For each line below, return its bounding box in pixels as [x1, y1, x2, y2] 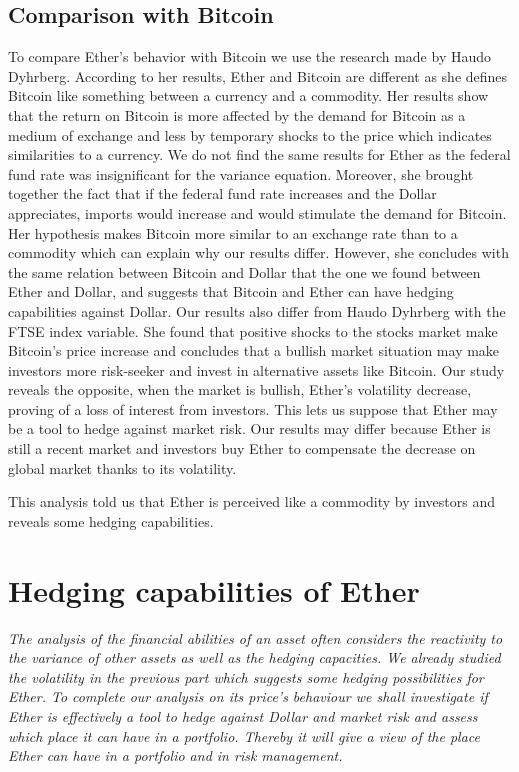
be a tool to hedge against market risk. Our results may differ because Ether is [8, 418, 491, 439]
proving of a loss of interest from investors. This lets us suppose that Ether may [8, 398, 498, 419]
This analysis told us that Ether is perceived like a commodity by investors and [8, 491, 495, 512]
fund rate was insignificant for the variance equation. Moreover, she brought [8, 163, 474, 184]
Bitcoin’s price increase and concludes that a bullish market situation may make [8, 340, 500, 361]
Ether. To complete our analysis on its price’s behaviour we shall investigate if [8, 686, 488, 707]
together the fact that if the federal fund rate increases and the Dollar [8, 183, 437, 204]
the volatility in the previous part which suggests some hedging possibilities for [8, 666, 484, 687]
